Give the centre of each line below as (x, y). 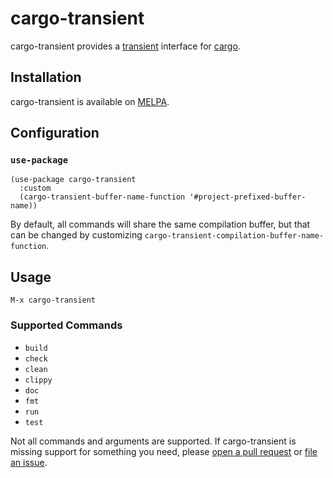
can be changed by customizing (76, 235)
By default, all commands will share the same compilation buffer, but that (160, 224)
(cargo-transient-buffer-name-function (102, 197)
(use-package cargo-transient (73, 180)
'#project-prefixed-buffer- (248, 197)
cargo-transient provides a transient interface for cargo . (125, 46)
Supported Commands (66, 325)
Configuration (55, 133)
